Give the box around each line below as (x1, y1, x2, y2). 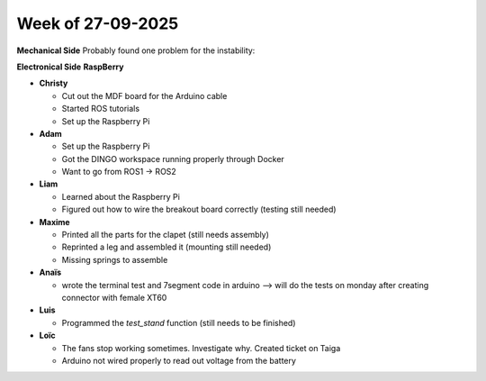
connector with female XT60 (61, 292, 167, 303)
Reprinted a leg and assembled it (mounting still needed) (61, 241, 272, 252)
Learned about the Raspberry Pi (61, 191, 180, 202)
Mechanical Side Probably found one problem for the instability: (16, 45, 256, 56)
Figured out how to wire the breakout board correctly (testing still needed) (61, 204, 337, 215)
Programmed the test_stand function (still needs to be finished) (61, 317, 296, 328)
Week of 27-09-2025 (16, 14, 179, 33)
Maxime (39, 216, 71, 227)
